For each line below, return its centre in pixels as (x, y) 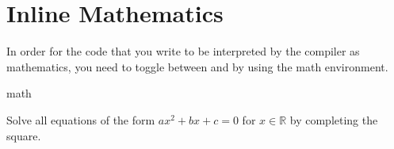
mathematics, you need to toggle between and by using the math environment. (197, 66)
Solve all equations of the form (81, 119)
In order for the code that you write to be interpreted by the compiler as (183, 51)
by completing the (334, 119)
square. (24, 135)
